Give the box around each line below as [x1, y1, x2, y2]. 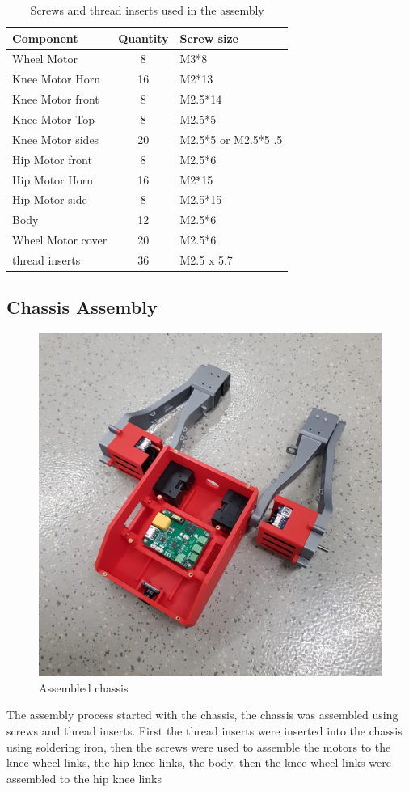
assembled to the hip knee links [6, 769, 162, 786]
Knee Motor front [12, 91, 99, 108]
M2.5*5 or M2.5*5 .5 [179, 130, 283, 147]
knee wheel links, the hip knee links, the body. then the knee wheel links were [6, 754, 391, 771]
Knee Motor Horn [12, 70, 100, 87]
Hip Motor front [12, 150, 92, 167]
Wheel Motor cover [12, 231, 108, 248]
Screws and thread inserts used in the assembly [30, 2, 264, 18]
